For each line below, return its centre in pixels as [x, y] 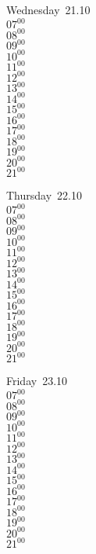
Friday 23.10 [37, 381]
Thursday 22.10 [44, 195]
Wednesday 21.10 [48, 9]
